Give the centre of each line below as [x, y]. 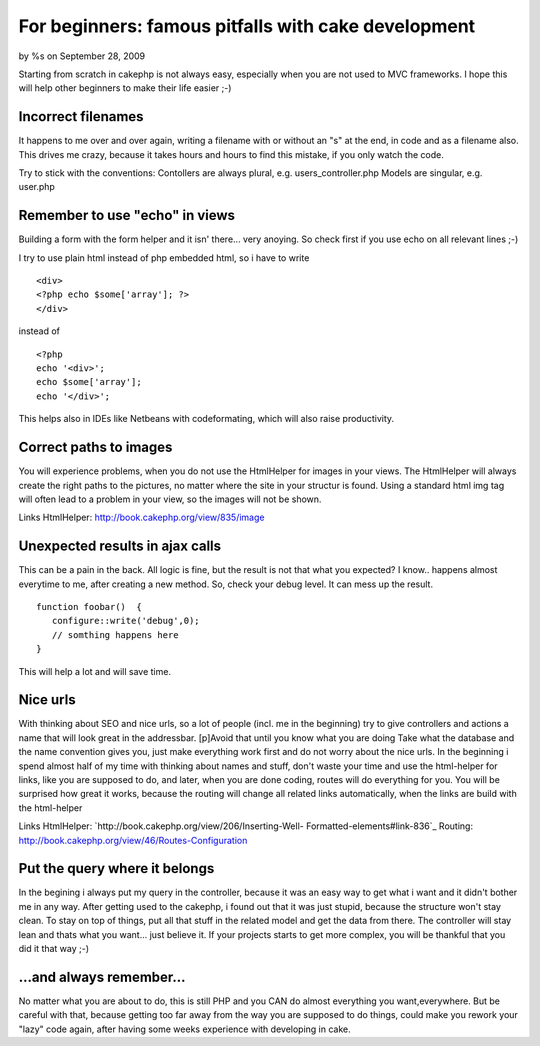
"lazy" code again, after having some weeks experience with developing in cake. [185, 1029]
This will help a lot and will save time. [95, 671]
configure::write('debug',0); [125, 621]
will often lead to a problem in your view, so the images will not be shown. [170, 499]
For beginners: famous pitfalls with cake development [247, 26]
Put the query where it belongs [116, 868]
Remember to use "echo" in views [126, 215]
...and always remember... [102, 976]
